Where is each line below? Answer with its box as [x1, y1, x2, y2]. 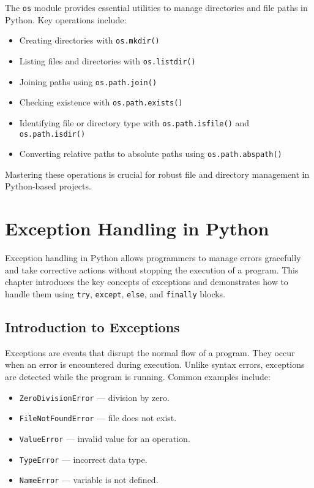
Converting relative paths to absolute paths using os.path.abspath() [19, 147, 282, 160]
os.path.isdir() [19, 129, 86, 139]
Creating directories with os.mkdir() [19, 34, 160, 47]
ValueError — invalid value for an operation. [19, 432, 190, 444]
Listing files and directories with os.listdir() [19, 54, 196, 67]
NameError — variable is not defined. [19, 473, 159, 486]
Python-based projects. [5, 180, 91, 193]
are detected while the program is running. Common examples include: [5, 370, 271, 383]
